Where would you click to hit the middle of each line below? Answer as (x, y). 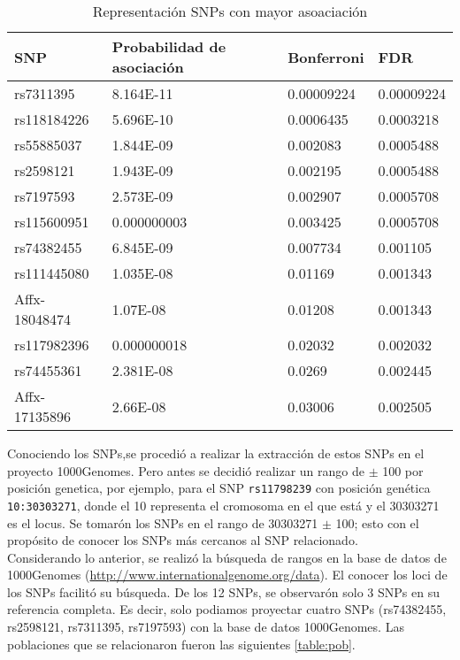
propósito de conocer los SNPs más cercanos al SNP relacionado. (183, 540)
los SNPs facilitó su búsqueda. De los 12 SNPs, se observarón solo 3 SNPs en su (223, 591)
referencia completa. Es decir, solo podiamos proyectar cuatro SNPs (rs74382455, (227, 609)
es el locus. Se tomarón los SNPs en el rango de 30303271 (163, 522)
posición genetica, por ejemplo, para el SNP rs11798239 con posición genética (219, 488)
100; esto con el (377, 522)
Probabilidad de (169, 46)
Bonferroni (326, 57)
